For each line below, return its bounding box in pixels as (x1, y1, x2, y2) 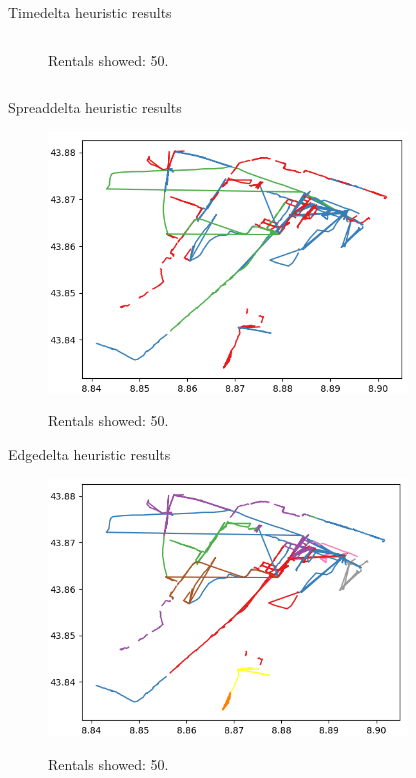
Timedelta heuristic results (8, 2, 172, 22)
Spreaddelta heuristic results (8, 97, 182, 118)
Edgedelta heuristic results (8, 444, 171, 465)
